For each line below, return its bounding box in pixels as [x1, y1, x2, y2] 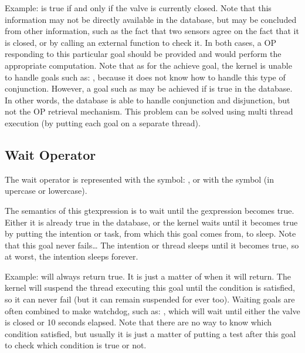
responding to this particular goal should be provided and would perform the [5, 48, 282, 60]
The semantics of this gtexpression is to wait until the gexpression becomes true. [5, 204, 294, 216]
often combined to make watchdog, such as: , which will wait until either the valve [5, 304, 300, 317]
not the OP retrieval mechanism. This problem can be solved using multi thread [5, 105, 293, 117]
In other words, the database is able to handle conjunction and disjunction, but [5, 93, 290, 106]
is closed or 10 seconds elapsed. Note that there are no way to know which [5, 316, 272, 328]
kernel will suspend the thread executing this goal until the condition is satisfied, [5, 281, 295, 294]
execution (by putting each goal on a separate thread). [5, 116, 201, 129]
